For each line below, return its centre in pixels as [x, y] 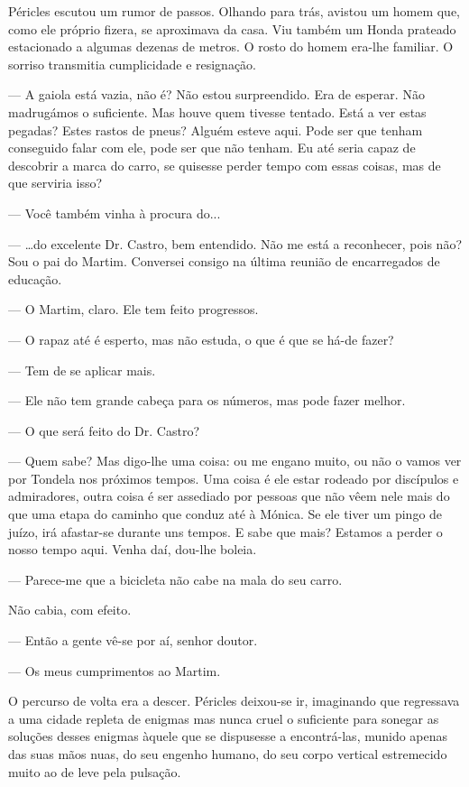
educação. [35, 278]
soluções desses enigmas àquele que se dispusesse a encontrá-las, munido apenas [228, 736]
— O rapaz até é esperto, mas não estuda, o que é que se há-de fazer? [201, 339]
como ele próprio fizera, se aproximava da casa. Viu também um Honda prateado [232, 28]
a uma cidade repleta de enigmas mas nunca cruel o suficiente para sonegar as [224, 718]
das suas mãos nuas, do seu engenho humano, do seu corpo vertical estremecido [228, 754]
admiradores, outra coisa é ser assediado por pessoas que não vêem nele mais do [229, 496]
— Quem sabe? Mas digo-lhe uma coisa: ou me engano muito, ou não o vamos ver [235, 461]
